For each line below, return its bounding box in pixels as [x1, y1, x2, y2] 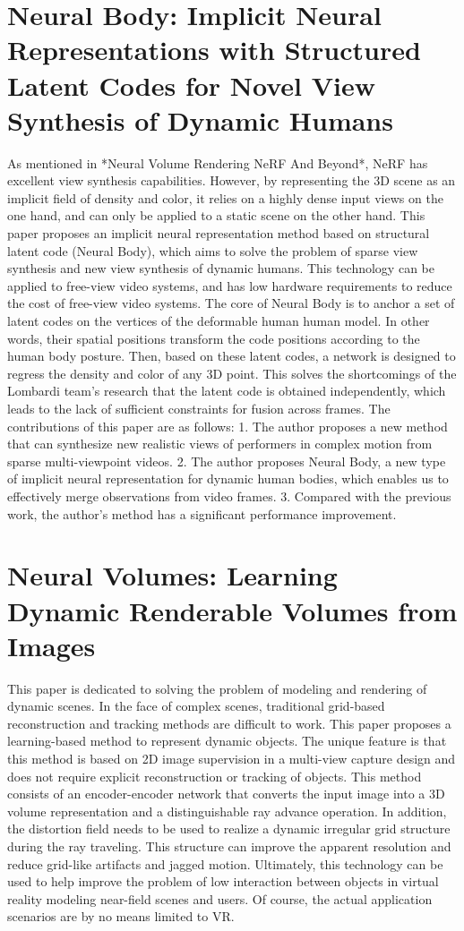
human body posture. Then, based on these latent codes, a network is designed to [7, 346, 456, 365]
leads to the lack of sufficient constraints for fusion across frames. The [7, 399, 391, 417]
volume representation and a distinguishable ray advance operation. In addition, [7, 801, 447, 820]
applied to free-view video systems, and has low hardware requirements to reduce [7, 276, 452, 295]
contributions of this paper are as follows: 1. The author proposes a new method [7, 416, 448, 435]
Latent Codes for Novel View [7, 66, 376, 103]
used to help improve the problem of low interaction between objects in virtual [7, 872, 439, 891]
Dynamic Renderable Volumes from [7, 592, 458, 628]
